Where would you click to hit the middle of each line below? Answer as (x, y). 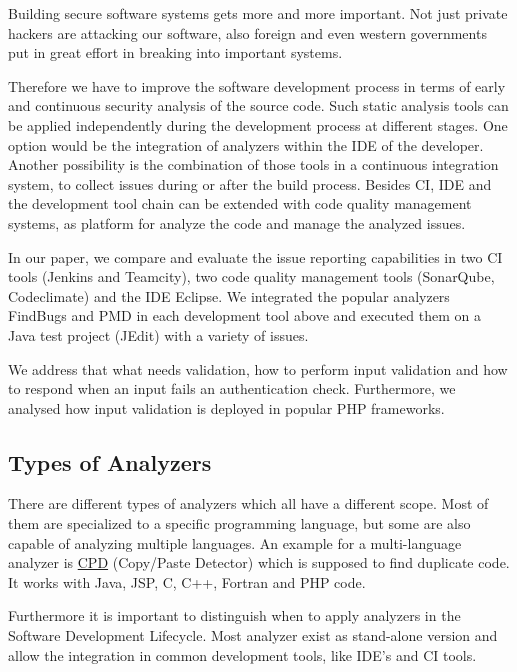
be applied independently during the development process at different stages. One (258, 124)
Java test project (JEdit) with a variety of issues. (158, 334)
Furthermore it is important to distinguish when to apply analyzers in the (234, 615)
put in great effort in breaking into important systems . (175, 52)
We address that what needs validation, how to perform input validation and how (258, 368)
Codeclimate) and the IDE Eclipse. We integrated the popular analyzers (229, 295)
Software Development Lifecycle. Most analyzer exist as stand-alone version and (253, 635)
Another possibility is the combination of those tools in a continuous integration (253, 164)
